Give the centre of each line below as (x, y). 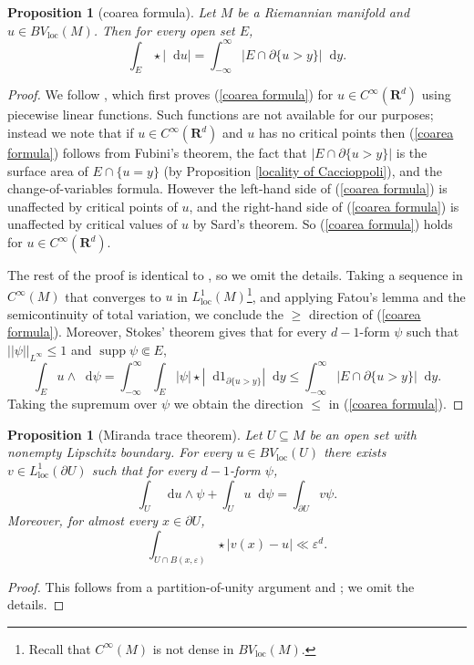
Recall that (60, 648)
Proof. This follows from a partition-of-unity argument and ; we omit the (211, 586)
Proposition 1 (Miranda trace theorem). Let (135, 434)
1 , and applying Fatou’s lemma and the (356, 295)
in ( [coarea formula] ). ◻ (396, 404)
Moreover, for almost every (83, 520)
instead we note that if (71, 133)
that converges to (113, 296)
